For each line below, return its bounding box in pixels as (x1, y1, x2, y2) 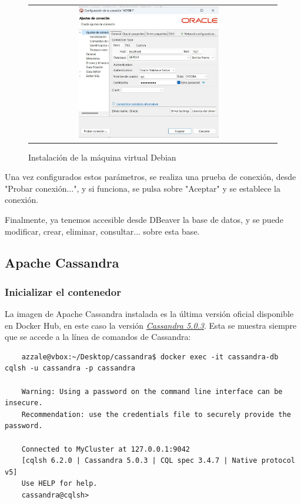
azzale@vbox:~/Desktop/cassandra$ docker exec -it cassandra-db (21, 352, 279, 361)
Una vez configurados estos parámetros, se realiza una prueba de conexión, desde (5, 171, 296, 183)
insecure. (5, 399, 43, 408)
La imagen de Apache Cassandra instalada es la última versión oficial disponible (5, 308, 294, 320)
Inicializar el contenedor (5, 284, 121, 299)
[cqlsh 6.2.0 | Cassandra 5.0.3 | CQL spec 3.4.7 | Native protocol (21, 456, 295, 465)
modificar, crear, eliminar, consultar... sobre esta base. (5, 225, 200, 237)
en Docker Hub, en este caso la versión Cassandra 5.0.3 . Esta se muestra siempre (5, 319, 297, 331)
